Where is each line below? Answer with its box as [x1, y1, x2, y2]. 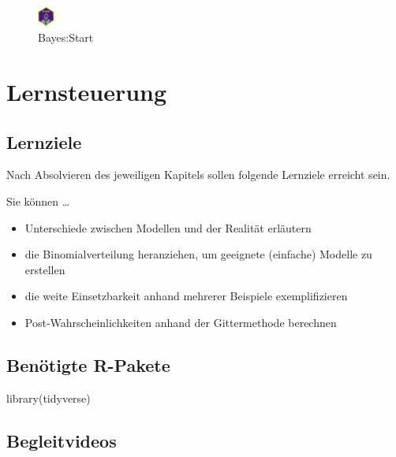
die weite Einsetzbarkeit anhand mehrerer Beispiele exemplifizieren [24, 288, 348, 304]
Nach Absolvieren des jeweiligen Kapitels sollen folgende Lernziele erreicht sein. [6, 166, 390, 183]
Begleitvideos [6, 428, 117, 452]
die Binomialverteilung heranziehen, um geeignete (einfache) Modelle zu [24, 246, 372, 262]
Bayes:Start [38, 29, 94, 46]
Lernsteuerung [6, 76, 167, 108]
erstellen [24, 261, 65, 277]
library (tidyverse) [6, 389, 91, 406]
